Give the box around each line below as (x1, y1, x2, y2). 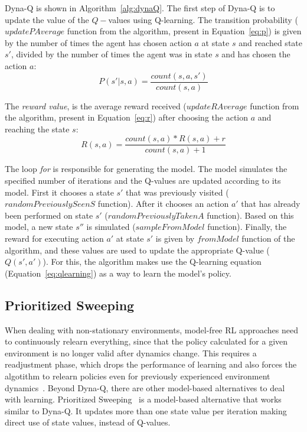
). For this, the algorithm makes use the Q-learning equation (43, 255, 262, 268)
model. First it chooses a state (5, 186, 114, 198)
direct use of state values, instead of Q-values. (5, 416, 171, 428)
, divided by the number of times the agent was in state (11, 48, 213, 60)
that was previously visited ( (126, 186, 229, 198)
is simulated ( (86, 220, 136, 233)
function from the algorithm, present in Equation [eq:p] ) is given (67, 25, 302, 37)
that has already (241, 197, 301, 210)
